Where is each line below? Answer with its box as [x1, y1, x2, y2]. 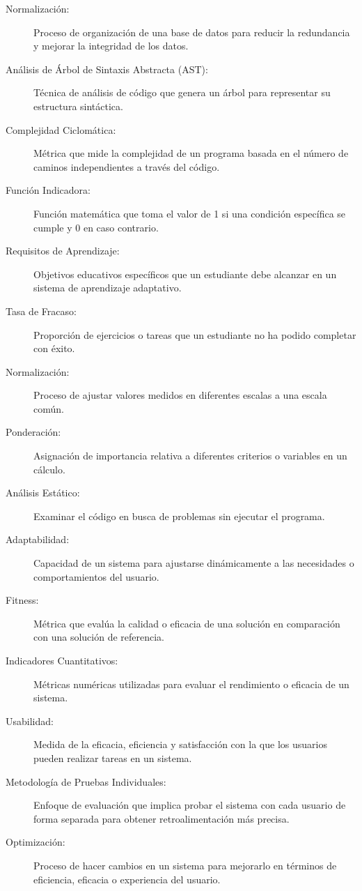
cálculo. [33, 462, 65, 476]
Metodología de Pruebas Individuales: [6, 774, 166, 789]
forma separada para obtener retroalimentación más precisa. [33, 811, 290, 825]
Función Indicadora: [6, 183, 90, 197]
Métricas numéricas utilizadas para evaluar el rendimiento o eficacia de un [33, 676, 349, 691]
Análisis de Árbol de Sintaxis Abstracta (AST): [6, 61, 208, 76]
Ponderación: [6, 425, 61, 439]
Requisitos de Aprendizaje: [6, 243, 120, 258]
